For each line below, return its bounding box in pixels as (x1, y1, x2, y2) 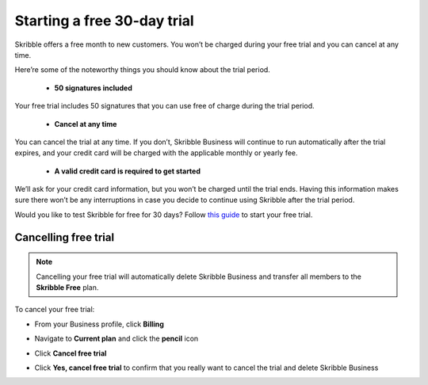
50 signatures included (54, 83, 132, 93)
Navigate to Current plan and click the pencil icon (34, 334, 199, 344)
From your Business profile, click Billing (34, 319, 164, 329)
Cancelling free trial (14, 231, 115, 244)
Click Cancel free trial (34, 349, 107, 358)
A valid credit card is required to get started (54, 166, 201, 176)
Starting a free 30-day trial (14, 12, 194, 29)
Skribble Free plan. (36, 283, 99, 292)
